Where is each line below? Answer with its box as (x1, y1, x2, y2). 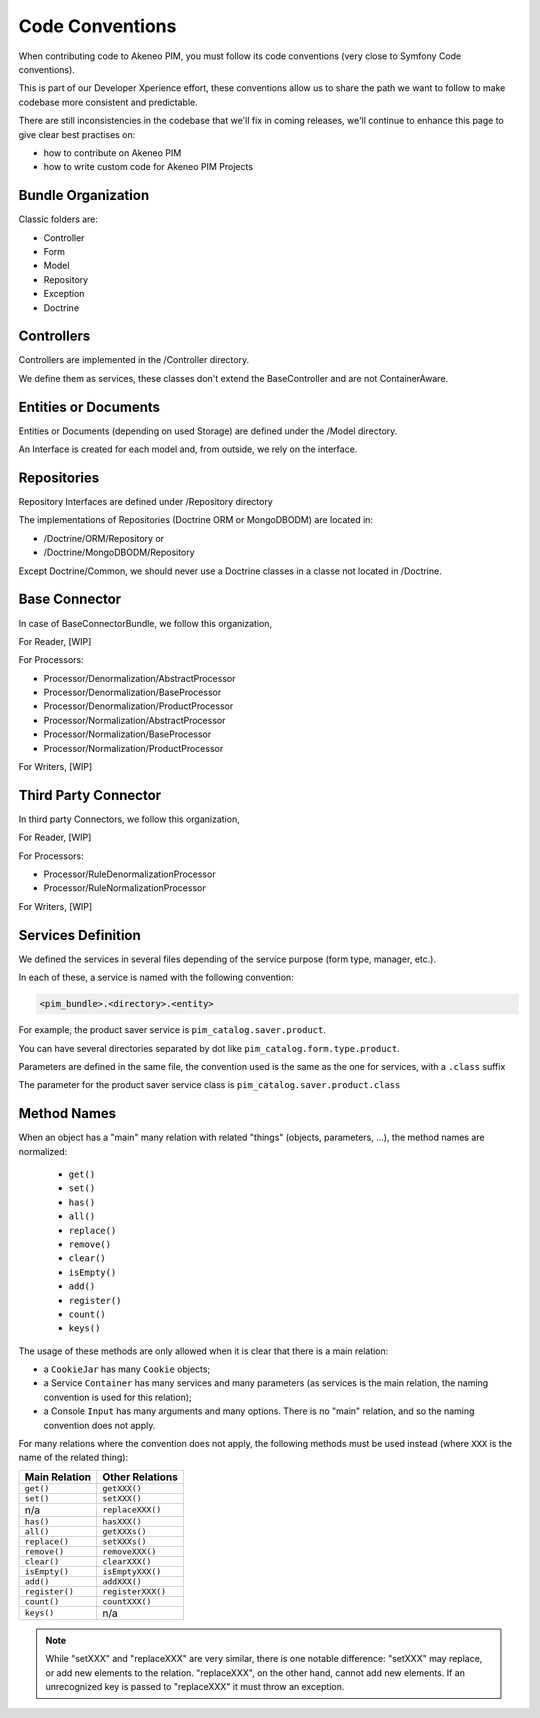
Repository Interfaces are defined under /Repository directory (18, 496, 274, 508)
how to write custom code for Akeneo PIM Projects (43, 161, 254, 173)
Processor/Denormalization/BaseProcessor (43, 686, 222, 699)
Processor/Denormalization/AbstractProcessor (43, 672, 236, 684)
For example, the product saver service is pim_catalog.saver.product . (18, 1024, 327, 1036)
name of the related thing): (18, 1451, 129, 1464)
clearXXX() (101, 1556, 152, 1567)
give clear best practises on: (18, 128, 136, 140)
